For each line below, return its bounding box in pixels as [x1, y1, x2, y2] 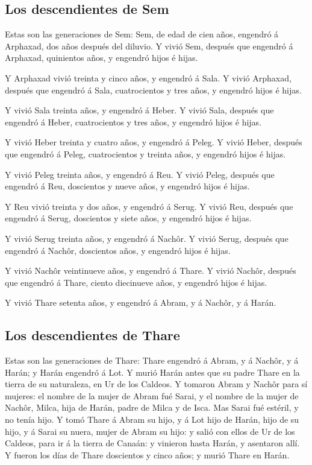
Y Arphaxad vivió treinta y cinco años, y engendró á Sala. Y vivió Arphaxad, [5, 71, 292, 84]
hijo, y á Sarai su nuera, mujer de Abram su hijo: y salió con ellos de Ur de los [5, 425, 295, 437]
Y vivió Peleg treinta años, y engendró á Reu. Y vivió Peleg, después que [5, 168, 275, 180]
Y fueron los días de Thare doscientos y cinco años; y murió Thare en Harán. [5, 448, 290, 461]
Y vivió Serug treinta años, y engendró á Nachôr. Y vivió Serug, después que [5, 232, 289, 244]
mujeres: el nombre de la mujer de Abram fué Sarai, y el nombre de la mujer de [5, 389, 299, 402]
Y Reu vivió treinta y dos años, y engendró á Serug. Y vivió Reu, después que [5, 200, 293, 212]
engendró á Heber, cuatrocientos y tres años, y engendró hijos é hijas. [5, 115, 262, 128]
